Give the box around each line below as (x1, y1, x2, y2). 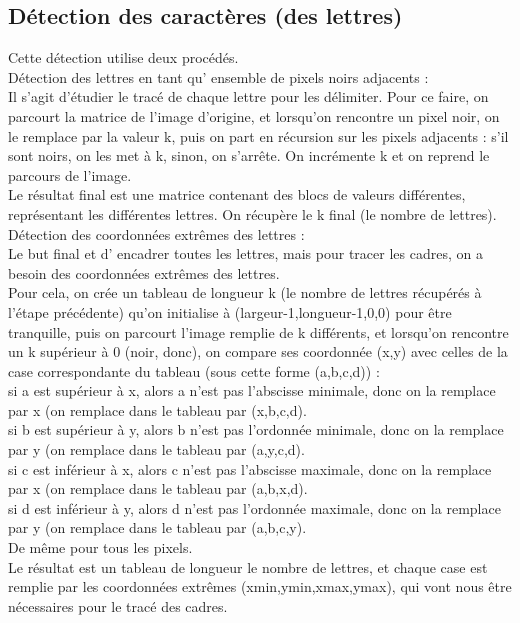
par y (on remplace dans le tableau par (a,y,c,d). (8, 439, 305, 460)
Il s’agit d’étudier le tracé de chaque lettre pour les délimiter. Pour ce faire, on (8, 86, 489, 107)
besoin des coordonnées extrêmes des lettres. (8, 262, 280, 283)
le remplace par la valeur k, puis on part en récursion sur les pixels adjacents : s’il (8, 125, 509, 146)
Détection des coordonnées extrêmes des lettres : (8, 223, 305, 244)
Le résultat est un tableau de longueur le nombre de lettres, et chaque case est (8, 556, 488, 577)
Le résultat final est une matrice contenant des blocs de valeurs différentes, (8, 184, 466, 205)
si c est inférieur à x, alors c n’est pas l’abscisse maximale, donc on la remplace (8, 458, 492, 479)
